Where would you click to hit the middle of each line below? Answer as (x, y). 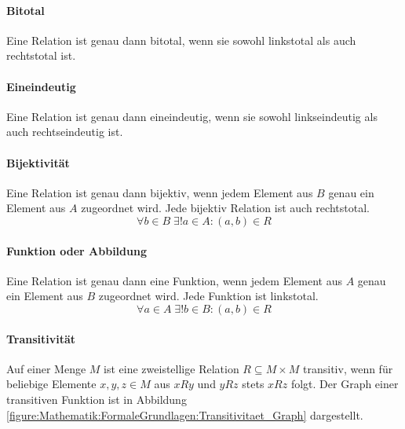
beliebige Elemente (51, 384)
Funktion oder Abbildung (77, 250)
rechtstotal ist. (41, 55)
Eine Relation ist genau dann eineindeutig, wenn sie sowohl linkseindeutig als (192, 116)
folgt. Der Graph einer (345, 384)
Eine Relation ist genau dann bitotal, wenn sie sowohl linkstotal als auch (181, 40)
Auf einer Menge (46, 368)
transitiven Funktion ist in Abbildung (97, 399)
